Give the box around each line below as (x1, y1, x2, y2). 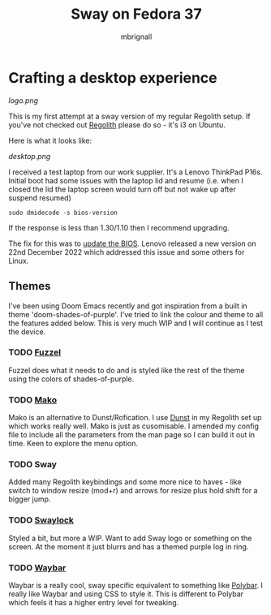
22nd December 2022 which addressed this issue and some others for (8, 247, 245, 256)
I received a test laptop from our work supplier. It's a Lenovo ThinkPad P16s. (8, 167, 263, 177)
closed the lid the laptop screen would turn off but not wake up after (8, 184, 237, 194)
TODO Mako (8, 394, 58, 406)
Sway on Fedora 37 (71, 5, 202, 24)
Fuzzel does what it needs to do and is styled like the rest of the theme (8, 365, 245, 375)
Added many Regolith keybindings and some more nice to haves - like (8, 477, 242, 487)
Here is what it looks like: (8, 135, 92, 145)
